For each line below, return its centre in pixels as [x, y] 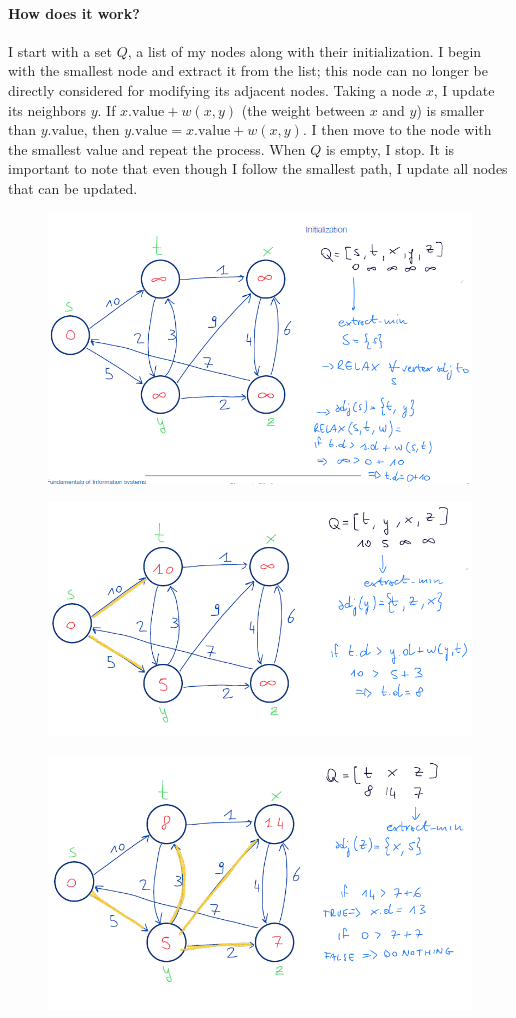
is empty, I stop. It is [390, 148]
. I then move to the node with [397, 129]
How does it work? [74, 12]
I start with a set [60, 50]
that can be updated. [73, 187]
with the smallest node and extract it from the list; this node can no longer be [248, 70]
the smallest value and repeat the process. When [157, 148]
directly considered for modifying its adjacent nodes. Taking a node [214, 89]
